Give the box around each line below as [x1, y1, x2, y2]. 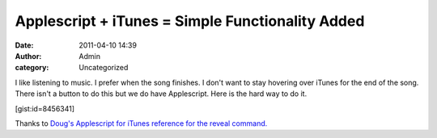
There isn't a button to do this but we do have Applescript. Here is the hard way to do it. [15, 89, 308, 98]
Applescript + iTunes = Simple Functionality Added [15, 12, 365, 30]
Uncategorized [78, 63, 129, 73]
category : [15, 63, 49, 73]
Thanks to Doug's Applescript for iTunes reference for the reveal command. [15, 118, 268, 128]
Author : [15, 51, 42, 61]
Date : [15, 40, 34, 50]
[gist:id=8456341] [15, 103, 75, 113]
